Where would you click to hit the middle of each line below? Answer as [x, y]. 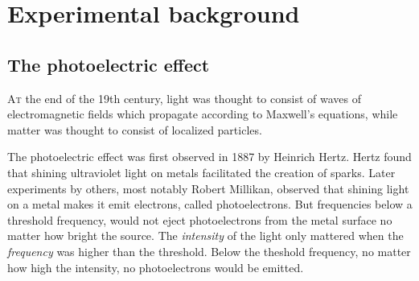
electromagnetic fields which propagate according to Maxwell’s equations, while [203, 114]
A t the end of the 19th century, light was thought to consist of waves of [185, 98]
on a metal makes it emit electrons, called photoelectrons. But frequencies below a [210, 204]
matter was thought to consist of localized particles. [135, 129]
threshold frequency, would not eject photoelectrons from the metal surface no [200, 219]
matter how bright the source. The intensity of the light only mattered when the [205, 236]
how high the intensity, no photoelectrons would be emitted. [156, 267]
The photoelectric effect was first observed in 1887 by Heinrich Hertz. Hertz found [209, 157]
